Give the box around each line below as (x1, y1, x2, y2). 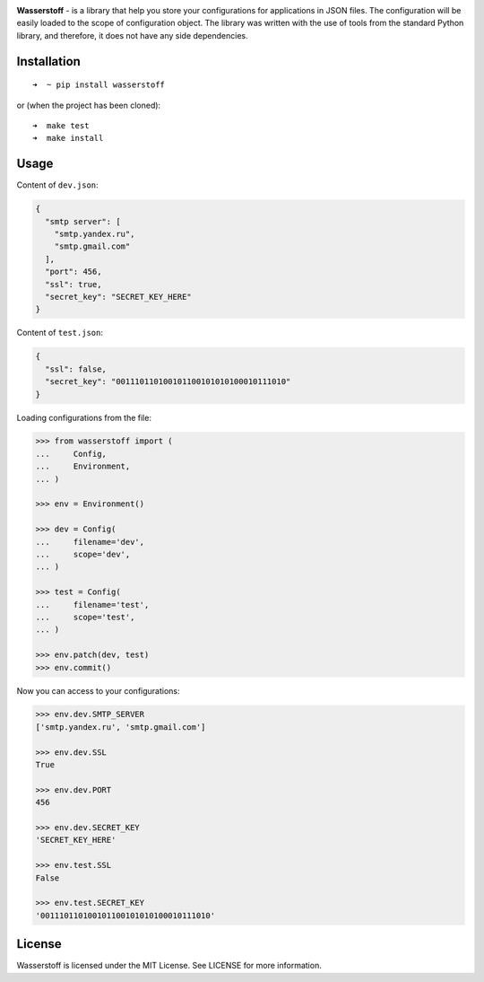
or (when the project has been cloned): (16, 100, 161, 110)
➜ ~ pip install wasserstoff (32, 80, 166, 90)
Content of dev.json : (16, 180, 99, 190)
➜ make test (32, 120, 90, 130)
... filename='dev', (35, 537, 145, 547)
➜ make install (32, 133, 104, 144)
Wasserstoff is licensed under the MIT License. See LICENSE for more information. (16, 960, 322, 971)
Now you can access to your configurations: (16, 685, 180, 696)
